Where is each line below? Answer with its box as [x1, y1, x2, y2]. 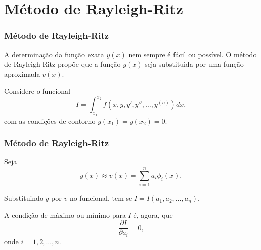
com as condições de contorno [4, 115, 96, 126]
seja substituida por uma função [145, 59, 244, 69]
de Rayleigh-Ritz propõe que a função [4, 59, 121, 69]
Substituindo [4, 193, 43, 203]
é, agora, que [133, 209, 173, 220]
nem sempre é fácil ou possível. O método [128, 49, 257, 59]
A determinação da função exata [4, 49, 104, 59]
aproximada [4, 68, 40, 79]
